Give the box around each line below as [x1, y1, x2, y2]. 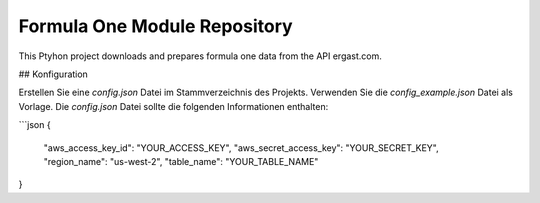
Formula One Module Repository [18, 15, 294, 37]
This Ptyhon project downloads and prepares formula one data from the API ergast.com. [18, 50, 382, 62]
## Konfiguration [18, 68, 89, 80]
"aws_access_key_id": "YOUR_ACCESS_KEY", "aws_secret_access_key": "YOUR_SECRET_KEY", [43, 141, 439, 154]
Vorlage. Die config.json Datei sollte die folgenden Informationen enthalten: [18, 100, 329, 112]
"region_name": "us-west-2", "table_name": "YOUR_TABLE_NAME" [43, 155, 319, 167]
